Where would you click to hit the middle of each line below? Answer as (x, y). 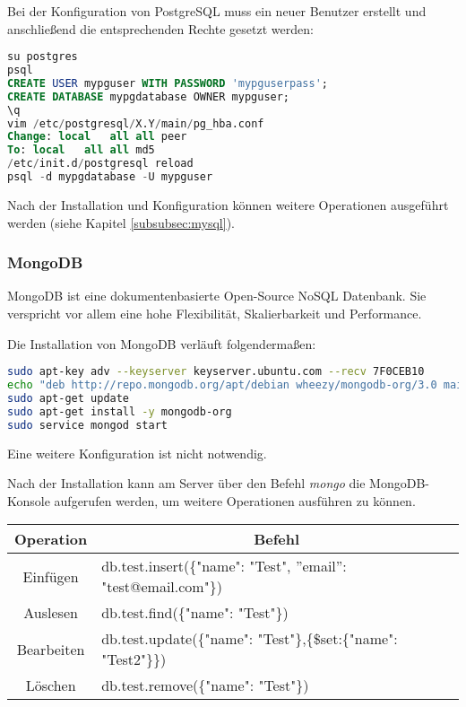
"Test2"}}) (134, 659)
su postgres (43, 57)
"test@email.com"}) (162, 587)
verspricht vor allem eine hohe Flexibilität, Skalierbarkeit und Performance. (215, 313)
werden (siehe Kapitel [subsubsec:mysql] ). (121, 222)
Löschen (51, 685)
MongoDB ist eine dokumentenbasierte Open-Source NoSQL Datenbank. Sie (217, 296)
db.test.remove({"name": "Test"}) (205, 685)
